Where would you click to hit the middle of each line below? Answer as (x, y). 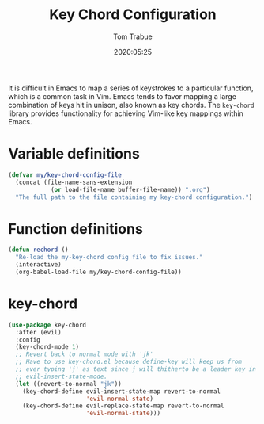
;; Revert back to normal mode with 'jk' (85, 354)
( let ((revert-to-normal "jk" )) (69, 384)
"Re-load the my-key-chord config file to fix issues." (109, 258)
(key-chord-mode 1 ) (47, 347)
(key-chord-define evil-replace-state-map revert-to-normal (123, 406)
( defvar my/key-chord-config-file (65, 175)
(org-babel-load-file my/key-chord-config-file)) (98, 272)
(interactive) (38, 265)
